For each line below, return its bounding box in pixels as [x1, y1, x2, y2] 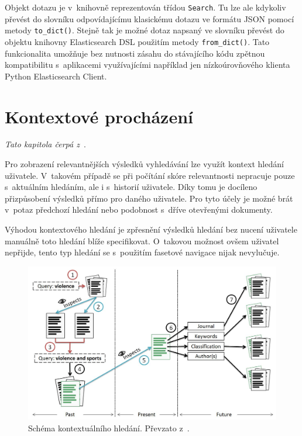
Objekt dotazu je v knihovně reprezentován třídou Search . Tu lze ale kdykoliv [5, 1, 286, 13]
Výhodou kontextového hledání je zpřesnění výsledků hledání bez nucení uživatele [5, 223, 297, 236]
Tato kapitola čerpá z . [5, 138, 86, 150]
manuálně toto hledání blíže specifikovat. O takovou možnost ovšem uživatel [5, 234, 279, 247]
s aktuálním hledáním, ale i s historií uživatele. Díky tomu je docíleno [5, 181, 258, 193]
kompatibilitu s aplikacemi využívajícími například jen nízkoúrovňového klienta [5, 58, 290, 71]
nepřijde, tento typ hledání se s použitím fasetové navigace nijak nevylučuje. [5, 246, 280, 258]
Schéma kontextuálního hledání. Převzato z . [28, 421, 190, 434]
